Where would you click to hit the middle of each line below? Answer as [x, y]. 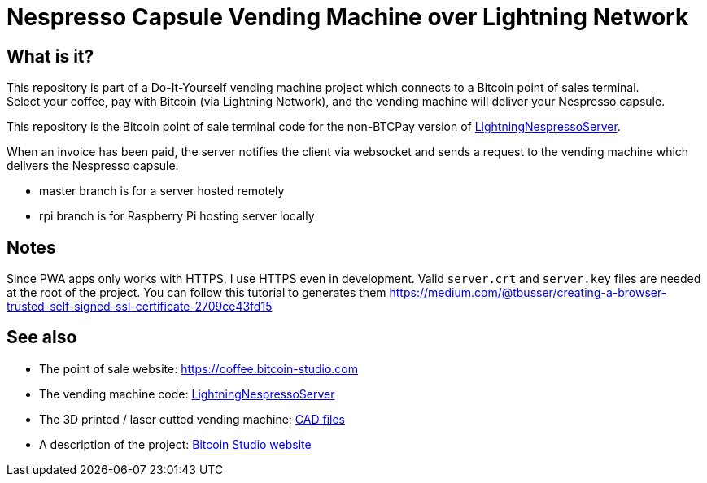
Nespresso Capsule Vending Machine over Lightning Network [348, 17]
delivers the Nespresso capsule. [93, 166]
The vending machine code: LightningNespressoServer [187, 394]
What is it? [50, 56]
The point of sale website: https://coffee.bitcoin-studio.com [199, 368]
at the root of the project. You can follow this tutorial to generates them [196, 293]
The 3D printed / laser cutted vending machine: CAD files [192, 419]
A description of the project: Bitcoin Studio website [175, 444]
